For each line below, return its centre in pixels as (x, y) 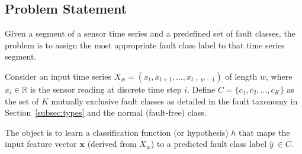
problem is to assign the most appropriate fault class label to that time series (145, 45)
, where (279, 76)
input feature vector (41, 144)
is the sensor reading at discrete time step (106, 89)
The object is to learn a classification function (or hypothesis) (117, 132)
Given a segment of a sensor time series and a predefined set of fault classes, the (150, 33)
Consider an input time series (58, 76)
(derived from (112, 144)
